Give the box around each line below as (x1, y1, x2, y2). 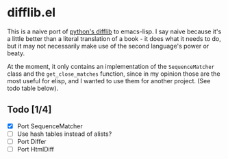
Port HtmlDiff (16, 145, 55, 153)
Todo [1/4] (7, 104, 52, 115)
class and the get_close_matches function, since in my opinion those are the (7, 70, 220, 78)
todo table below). (7, 84, 59, 92)
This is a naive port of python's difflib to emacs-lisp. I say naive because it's (7, 27, 222, 35)
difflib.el (7, 5, 56, 20)
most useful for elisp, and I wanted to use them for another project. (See (7, 76, 211, 85)
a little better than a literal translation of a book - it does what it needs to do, (7, 34, 221, 42)
